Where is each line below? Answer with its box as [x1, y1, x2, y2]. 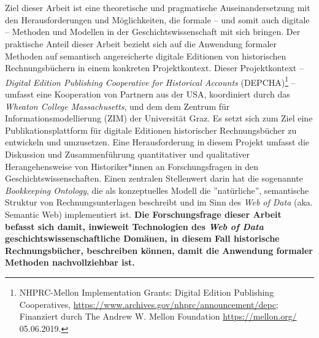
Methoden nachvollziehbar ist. [5, 256, 135, 269]
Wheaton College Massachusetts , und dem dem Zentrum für [5, 99, 230, 112]
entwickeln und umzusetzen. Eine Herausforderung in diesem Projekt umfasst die [5, 136, 309, 148]
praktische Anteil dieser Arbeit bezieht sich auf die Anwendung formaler [5, 37, 277, 50]
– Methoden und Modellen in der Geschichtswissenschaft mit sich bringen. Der [5, 25, 301, 38]
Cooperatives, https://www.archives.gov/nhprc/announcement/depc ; [19, 298, 279, 310]
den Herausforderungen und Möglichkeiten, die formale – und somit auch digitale [5, 13, 310, 26]
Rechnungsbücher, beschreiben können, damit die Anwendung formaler [5, 244, 313, 256]
